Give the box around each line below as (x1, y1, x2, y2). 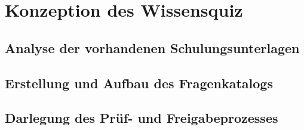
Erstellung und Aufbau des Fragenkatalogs (5, 73, 273, 92)
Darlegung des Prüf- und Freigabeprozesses (5, 109, 278, 127)
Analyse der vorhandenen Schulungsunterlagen (5, 38, 300, 57)
